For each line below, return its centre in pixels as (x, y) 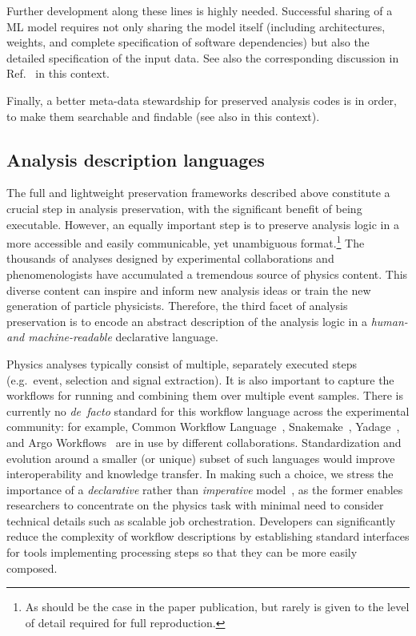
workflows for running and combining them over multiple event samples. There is (205, 395)
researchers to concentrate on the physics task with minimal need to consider (195, 505)
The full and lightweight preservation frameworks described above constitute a (198, 193)
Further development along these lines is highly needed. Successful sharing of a (200, 10)
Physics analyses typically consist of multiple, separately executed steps (182, 363)
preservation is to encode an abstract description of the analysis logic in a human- (207, 321)
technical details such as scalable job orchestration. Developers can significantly (201, 520)
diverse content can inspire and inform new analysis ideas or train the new (189, 290)
